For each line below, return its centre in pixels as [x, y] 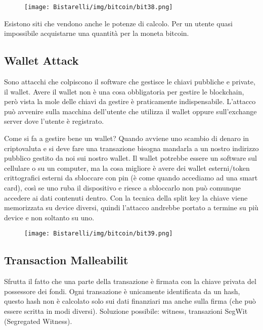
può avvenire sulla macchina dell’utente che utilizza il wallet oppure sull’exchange [130, 111]
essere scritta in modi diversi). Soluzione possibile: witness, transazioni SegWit [126, 311]
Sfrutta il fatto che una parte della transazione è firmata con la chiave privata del [130, 281]
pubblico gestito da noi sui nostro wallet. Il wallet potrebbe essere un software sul [131, 158]
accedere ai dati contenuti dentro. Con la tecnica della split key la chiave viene [126, 197]
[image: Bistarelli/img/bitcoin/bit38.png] [99, 7]
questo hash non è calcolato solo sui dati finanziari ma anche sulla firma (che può [130, 301]
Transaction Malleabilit [66, 260]
